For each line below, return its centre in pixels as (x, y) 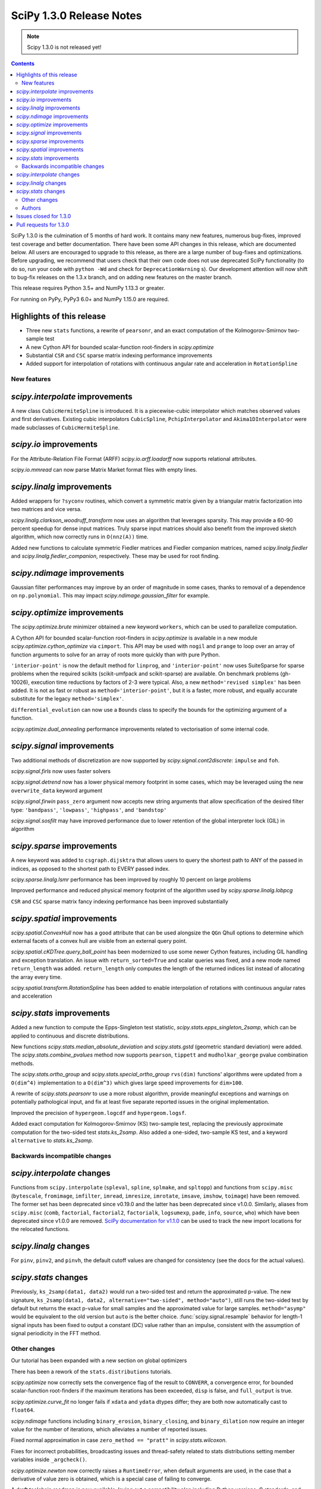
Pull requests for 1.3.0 (43, 225)
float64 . (23, 1410)
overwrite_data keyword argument (57, 790)
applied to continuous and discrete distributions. (70, 1036)
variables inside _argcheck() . (49, 1460)
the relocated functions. (40, 1229)
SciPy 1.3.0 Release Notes (76, 15)
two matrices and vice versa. (46, 509)
